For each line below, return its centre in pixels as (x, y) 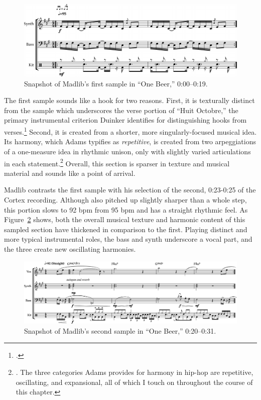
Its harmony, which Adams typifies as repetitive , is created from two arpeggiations (130, 141)
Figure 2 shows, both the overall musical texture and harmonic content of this (125, 219)
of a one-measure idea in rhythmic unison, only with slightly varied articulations (127, 151)
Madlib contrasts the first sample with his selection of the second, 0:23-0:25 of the (130, 190)
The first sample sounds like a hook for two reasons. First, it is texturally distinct (129, 100)
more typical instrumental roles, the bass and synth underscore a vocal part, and (128, 239)
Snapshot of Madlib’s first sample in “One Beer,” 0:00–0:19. (116, 83)
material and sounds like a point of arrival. (70, 173)
